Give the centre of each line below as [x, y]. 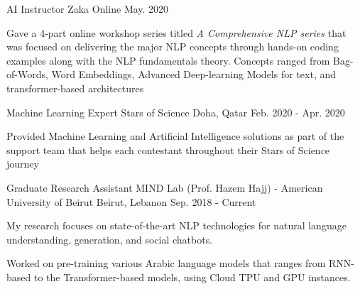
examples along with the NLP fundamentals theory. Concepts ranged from [168, 60]
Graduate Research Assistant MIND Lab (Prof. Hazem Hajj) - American [165, 187]
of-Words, [27, 74]
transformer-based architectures [75, 88]
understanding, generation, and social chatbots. [110, 239]
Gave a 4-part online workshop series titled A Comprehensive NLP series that [176, 32]
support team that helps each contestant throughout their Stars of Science [168, 149]
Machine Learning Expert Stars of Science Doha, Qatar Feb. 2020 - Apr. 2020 [176, 112]
